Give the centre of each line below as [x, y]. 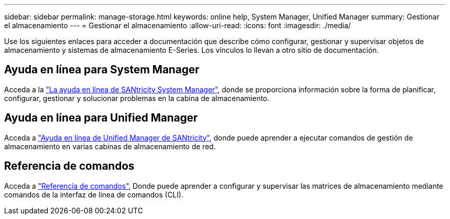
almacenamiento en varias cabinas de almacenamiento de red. [110, 146]
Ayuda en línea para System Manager [102, 70]
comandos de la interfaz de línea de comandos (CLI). [94, 194]
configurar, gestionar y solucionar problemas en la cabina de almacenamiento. [137, 98]
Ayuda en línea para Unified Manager [101, 118]
